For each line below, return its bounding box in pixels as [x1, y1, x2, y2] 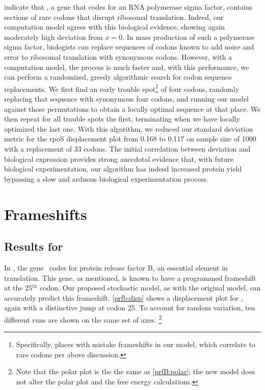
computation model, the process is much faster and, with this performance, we [4, 61, 249, 72]
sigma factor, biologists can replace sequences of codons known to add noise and [4, 41, 254, 52]
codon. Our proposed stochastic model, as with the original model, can [39, 282, 261, 293]
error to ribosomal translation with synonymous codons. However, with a [4, 51, 232, 62]
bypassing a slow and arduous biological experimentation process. [4, 173, 208, 184]
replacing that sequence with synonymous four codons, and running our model [4, 93, 249, 104]
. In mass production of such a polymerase [122, 31, 255, 42]
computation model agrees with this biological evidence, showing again [4, 21, 225, 32]
